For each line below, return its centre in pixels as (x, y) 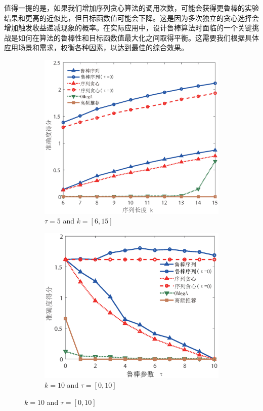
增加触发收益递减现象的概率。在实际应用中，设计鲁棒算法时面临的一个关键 (128, 28)
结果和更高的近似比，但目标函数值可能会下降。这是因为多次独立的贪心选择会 (131, 17)
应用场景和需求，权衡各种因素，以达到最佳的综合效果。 (96, 47)
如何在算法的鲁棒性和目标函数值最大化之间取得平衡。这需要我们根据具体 (138, 37)
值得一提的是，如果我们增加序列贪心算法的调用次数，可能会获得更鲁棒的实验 (131, 8)
